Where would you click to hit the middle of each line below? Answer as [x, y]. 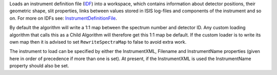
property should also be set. [39, 66]
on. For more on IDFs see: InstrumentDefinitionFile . [63, 18]
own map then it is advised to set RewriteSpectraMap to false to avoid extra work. [98, 42]
